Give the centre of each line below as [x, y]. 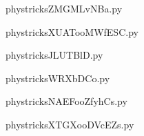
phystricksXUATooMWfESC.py [72, 31]
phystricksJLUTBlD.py [54, 55]
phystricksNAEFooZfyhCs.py [66, 101]
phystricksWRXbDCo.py [58, 78]
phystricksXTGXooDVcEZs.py [70, 124]
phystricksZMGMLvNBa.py [64, 8]
